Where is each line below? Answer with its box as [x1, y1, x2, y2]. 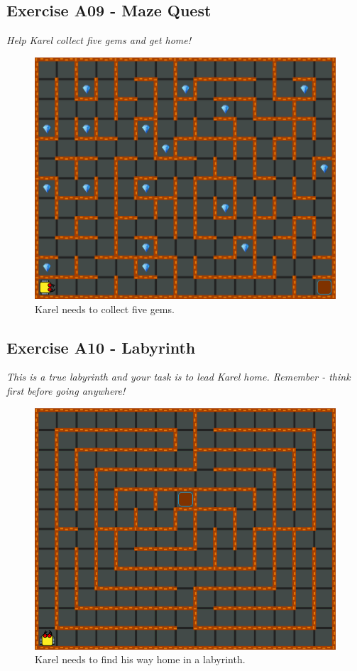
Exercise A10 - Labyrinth [6, 336, 196, 358]
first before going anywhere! [6, 383, 126, 398]
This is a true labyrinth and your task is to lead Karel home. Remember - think [6, 369, 351, 384]
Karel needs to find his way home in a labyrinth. [35, 652, 246, 667]
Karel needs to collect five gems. [35, 301, 175, 316]
